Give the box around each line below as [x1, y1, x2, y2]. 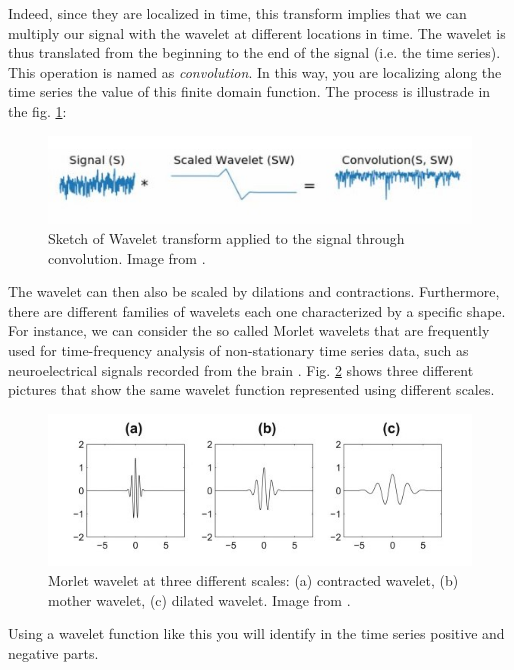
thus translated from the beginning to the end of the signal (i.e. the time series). [8, 42, 501, 63]
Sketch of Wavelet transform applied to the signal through [48, 227, 405, 248]
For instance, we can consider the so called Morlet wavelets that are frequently [8, 320, 490, 341]
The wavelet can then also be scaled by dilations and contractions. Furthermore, [8, 281, 500, 302]
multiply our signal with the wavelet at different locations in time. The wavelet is [8, 22, 506, 43]
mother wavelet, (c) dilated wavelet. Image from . [48, 589, 351, 610]
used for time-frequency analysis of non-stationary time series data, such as [8, 339, 469, 360]
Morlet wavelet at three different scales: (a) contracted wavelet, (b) [48, 570, 459, 590]
